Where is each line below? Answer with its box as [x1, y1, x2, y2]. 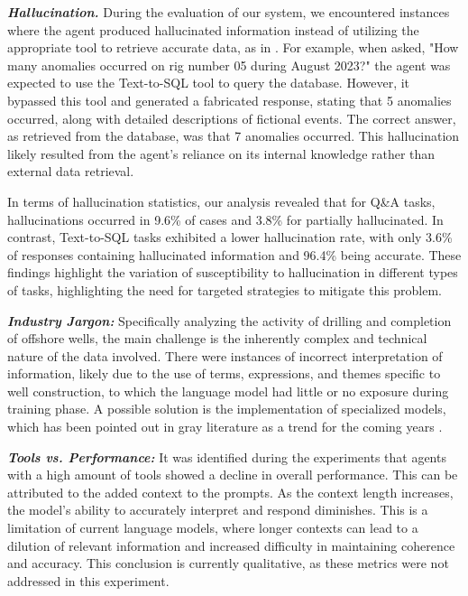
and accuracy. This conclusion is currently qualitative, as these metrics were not [7, 554, 449, 573]
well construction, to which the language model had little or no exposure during [7, 381, 449, 400]
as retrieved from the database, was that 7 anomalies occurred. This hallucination [7, 126, 460, 145]
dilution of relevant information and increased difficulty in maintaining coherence [7, 535, 455, 554]
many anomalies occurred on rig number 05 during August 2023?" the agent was [7, 55, 451, 74]
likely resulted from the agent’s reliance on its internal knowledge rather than [7, 144, 436, 163]
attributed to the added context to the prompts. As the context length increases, [7, 482, 454, 501]
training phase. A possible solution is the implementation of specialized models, [7, 399, 446, 418]
